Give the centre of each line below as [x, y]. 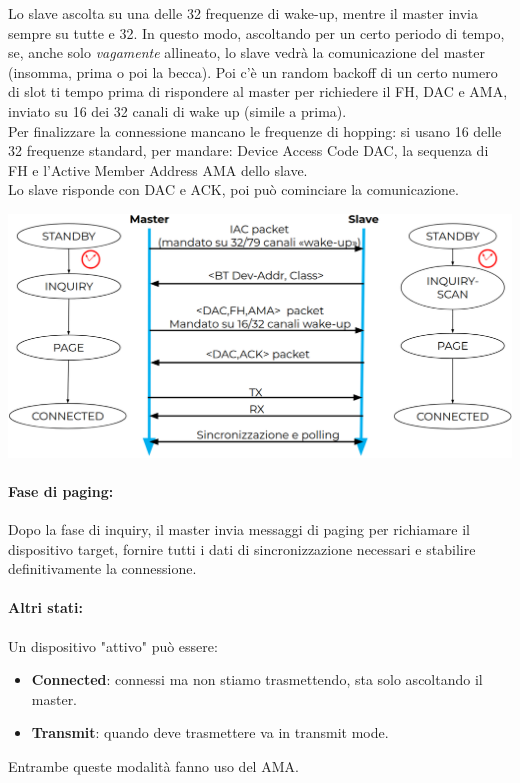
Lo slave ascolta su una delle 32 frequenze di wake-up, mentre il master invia [243, 13]
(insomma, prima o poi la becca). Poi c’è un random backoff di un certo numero [253, 71]
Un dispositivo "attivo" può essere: [113, 645]
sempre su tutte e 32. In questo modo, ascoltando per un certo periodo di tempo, [256, 32]
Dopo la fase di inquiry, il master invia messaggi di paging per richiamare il [239, 528]
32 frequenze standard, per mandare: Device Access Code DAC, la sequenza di [248, 150]
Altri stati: [45, 607]
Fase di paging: [61, 490]
